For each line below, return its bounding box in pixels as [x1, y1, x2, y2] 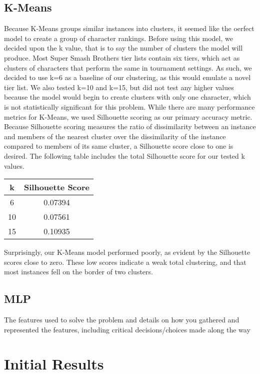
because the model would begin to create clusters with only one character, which [4, 92, 251, 102]
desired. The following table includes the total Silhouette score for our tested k [4, 150, 245, 161]
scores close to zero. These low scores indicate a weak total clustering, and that [4, 256, 246, 267]
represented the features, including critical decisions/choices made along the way [4, 324, 250, 334]
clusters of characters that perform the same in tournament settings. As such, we [4, 62, 252, 73]
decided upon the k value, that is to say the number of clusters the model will [4, 43, 243, 53]
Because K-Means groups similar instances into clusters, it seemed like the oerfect [4, 23, 254, 34]
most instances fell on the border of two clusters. [4, 266, 153, 277]
